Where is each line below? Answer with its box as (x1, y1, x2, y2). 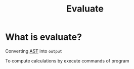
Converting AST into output (5, 48, 62, 54)
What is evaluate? (5, 31, 82, 43)
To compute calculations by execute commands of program (5, 57, 129, 63)
